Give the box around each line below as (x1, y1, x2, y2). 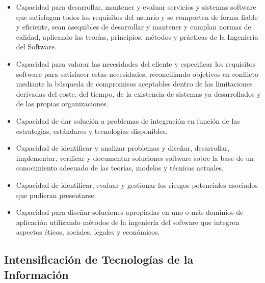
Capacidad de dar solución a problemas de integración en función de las (16, 115, 240, 126)
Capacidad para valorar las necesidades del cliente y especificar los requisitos (16, 58, 256, 69)
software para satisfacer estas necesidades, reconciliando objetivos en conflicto (16, 68, 258, 79)
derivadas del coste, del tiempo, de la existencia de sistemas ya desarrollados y (16, 88, 261, 99)
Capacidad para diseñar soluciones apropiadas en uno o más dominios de (16, 207, 244, 217)
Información (4, 266, 69, 282)
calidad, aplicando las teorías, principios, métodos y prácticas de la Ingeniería (16, 31, 258, 42)
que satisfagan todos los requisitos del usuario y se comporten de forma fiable (16, 11, 258, 22)
